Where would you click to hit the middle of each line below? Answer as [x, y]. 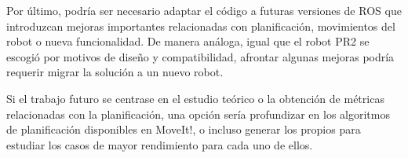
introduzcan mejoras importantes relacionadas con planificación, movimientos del [201, 26]
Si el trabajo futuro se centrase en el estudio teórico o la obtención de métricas [195, 98]
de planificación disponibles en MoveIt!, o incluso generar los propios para [184, 129]
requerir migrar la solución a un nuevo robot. [115, 72]
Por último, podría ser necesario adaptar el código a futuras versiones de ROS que [204, 10]
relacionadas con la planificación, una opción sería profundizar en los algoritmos [198, 114]
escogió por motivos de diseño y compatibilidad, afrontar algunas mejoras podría [200, 56]
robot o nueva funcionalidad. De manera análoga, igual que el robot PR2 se [188, 41]
